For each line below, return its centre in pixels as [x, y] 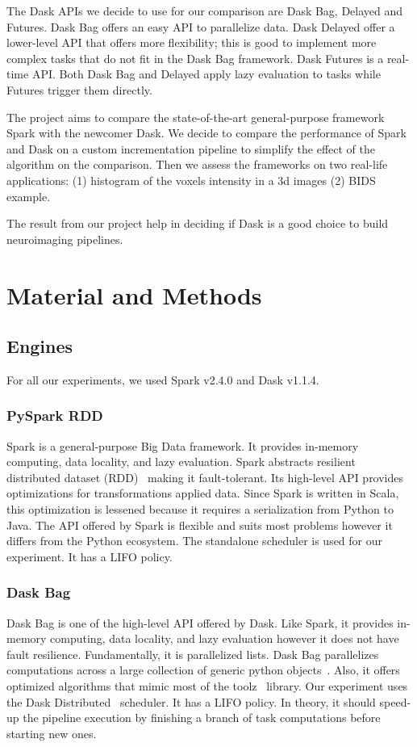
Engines [40, 346]
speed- [395, 701]
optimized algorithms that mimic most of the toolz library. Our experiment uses [207, 686]
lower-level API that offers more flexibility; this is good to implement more [192, 42]
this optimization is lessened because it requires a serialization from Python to [200, 509]
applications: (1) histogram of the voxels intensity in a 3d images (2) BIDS [191, 180]
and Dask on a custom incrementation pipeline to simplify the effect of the [191, 148]
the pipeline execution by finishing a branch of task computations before [202, 718]
